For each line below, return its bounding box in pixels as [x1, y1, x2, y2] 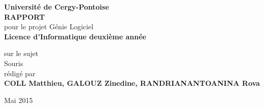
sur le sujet [4, 48, 39, 59]
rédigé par [4, 68, 36, 78]
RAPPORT [4, 11, 45, 22]
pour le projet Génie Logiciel [4, 21, 93, 32]
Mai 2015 [4, 94, 33, 105]
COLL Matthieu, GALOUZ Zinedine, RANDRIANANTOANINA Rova [4, 78, 260, 88]
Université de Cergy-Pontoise [4, 2, 109, 12]
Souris [4, 58, 23, 68]
